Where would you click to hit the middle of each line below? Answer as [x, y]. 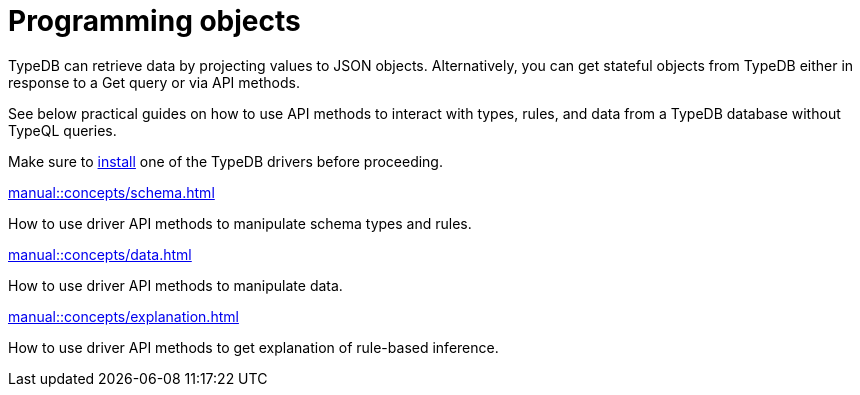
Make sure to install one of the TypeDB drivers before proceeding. [225, 161]
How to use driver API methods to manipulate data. [175, 285]
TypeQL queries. [62, 130]
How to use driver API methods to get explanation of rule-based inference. [253, 347]
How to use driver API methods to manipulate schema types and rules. [240, 223]
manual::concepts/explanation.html [123, 316]
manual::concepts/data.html [100, 254]
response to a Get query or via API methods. [154, 82]
